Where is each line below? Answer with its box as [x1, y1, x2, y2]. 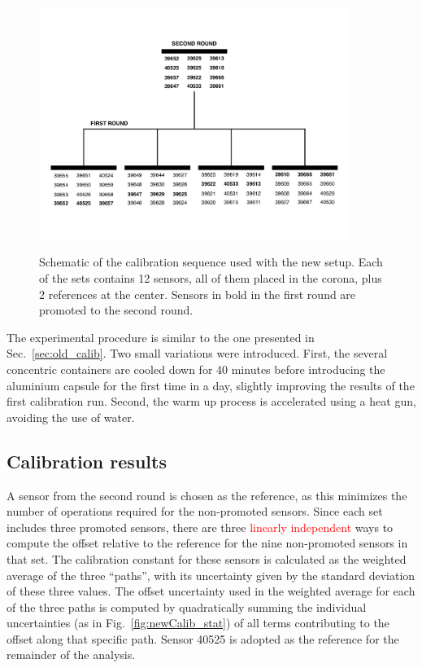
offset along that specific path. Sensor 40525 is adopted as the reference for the [7, 630, 399, 647]
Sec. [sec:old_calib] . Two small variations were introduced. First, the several [7, 345, 388, 362]
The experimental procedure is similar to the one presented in [7, 328, 315, 345]
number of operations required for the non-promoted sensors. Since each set [7, 503, 383, 520]
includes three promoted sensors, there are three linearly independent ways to [7, 518, 394, 535]
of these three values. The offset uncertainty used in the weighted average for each [7, 582, 415, 600]
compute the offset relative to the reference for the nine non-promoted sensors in [7, 534, 408, 552]
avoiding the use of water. [7, 408, 135, 425]
